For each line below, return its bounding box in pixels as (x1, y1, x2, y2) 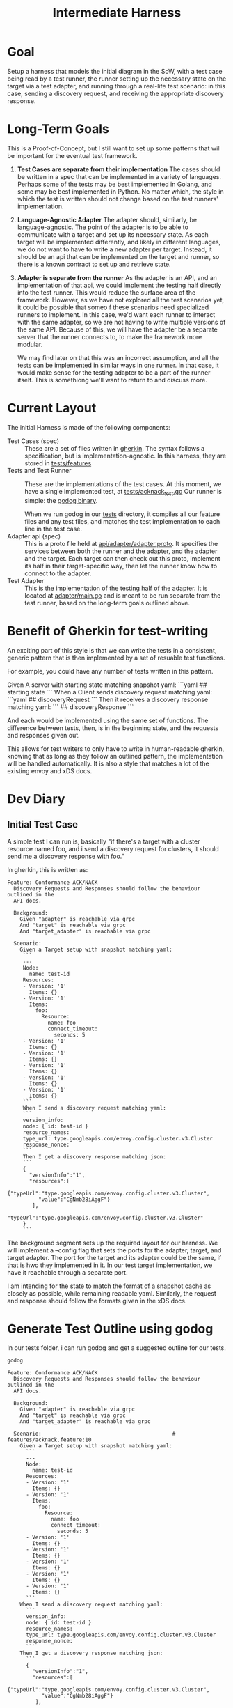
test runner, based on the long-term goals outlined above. (24, 598, 190, 607)
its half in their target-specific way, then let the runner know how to (24, 561, 218, 570)
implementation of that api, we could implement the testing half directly (17, 281, 222, 289)
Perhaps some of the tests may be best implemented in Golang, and (17, 180, 212, 188)
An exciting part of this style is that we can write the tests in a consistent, (7, 646, 217, 654)
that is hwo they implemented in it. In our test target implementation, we (7, 1261, 213, 1269)
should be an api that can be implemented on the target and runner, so (17, 252, 220, 261)
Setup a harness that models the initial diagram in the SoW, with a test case (7, 67, 223, 75)
